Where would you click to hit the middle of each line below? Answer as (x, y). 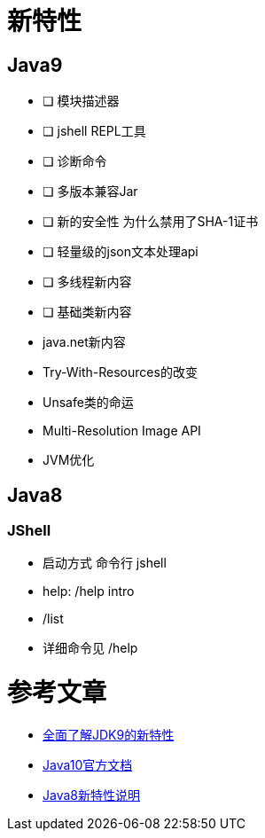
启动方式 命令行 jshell (105, 563)
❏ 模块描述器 (81, 101)
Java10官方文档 (88, 764)
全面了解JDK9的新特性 (109, 734)
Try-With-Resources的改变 (120, 372)
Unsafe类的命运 (88, 403)
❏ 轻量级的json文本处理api (121, 252)
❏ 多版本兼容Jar (90, 192)
